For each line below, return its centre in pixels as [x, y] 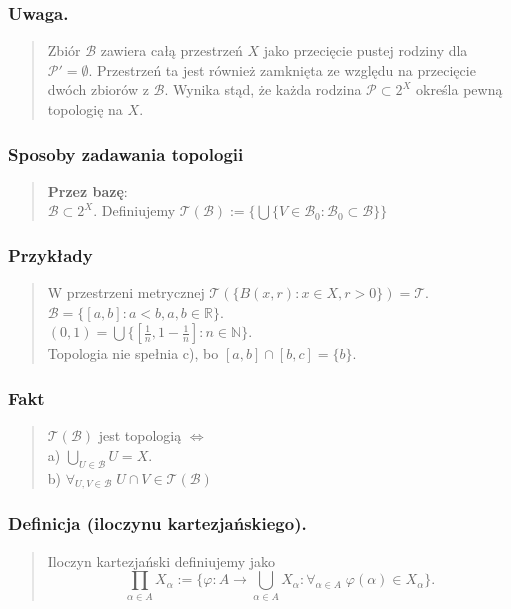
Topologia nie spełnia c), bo [133, 353]
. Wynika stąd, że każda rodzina [263, 89]
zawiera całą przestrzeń [171, 50]
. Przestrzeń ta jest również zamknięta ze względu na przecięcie [282, 69]
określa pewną [459, 89]
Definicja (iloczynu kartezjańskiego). [157, 523]
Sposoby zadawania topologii [126, 153]
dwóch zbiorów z [98, 89]
